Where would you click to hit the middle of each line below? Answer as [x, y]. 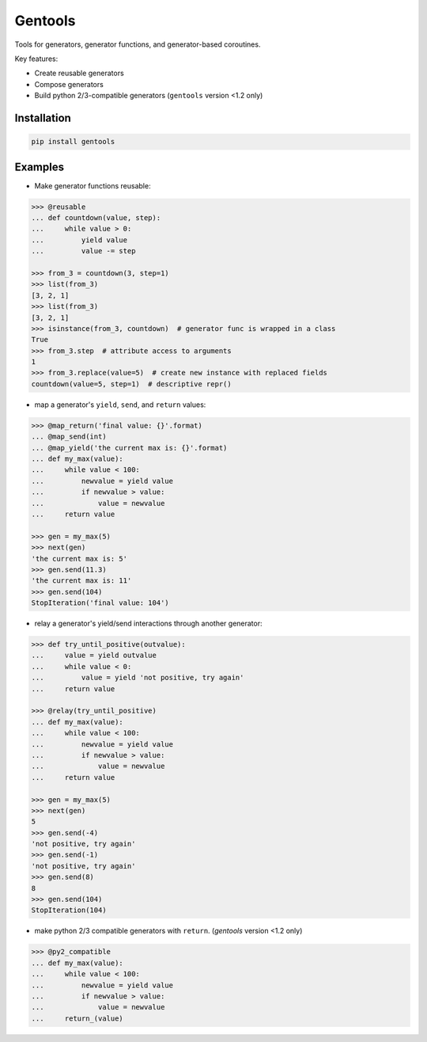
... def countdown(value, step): [96, 217]
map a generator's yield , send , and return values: [120, 405]
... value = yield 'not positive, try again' [138, 678]
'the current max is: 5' [79, 559]
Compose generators [69, 84]
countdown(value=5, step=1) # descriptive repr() [132, 384]
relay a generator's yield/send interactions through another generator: [148, 624]
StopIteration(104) [69, 910]
